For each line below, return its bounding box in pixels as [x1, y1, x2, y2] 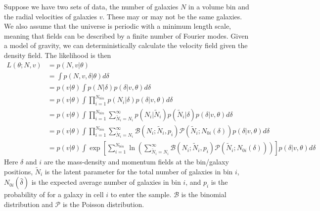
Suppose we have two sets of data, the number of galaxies [4, 1, 179, 11]
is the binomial [181, 189, 227, 200]
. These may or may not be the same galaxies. [102, 11, 242, 21]
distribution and [4, 199, 53, 210]
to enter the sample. [110, 189, 172, 200]
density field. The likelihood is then [4, 50, 111, 60]
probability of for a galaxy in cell [4, 189, 104, 200]
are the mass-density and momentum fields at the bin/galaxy [44, 157, 229, 167]
